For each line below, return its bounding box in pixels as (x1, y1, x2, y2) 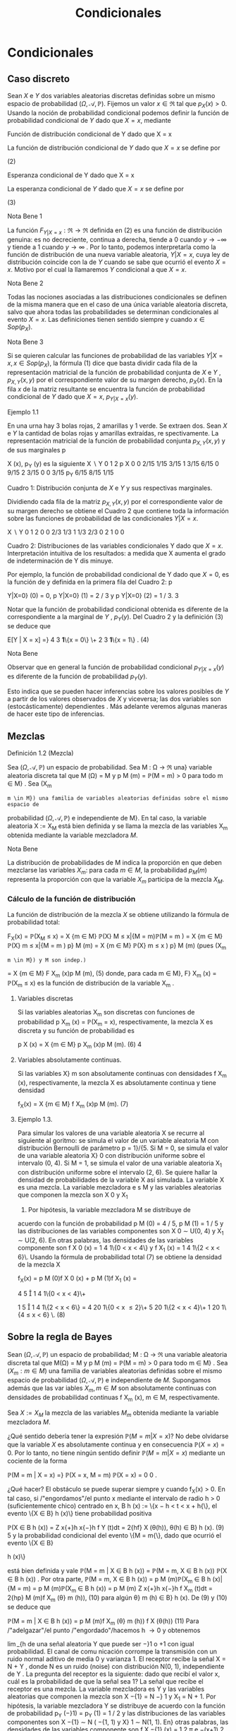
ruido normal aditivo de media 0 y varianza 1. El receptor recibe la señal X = (7, 1654, 227, 1663)
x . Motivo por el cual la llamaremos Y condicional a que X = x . (7, 265, 187, 273)
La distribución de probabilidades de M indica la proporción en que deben (7, 858, 222, 866)
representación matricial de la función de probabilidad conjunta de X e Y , (7, 369, 221, 377)
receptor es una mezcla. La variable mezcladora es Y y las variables (7, 1684, 205, 1693)
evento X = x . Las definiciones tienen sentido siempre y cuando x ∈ (7, 315, 206, 323)
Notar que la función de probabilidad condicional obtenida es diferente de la (7, 605, 229, 613)
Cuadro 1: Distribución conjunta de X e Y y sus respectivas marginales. (7, 484, 213, 492)
